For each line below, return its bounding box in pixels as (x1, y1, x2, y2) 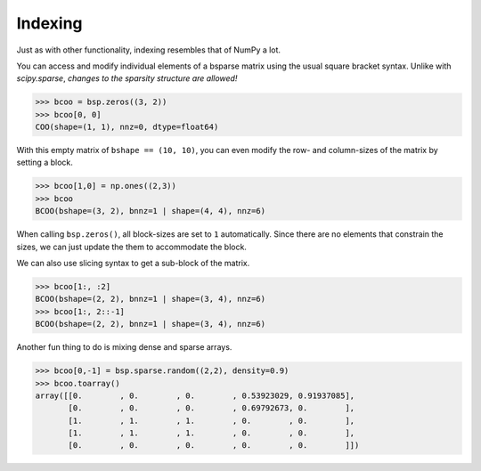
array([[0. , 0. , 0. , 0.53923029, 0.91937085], (35, 390, 355, 401)
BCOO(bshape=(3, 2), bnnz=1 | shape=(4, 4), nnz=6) (35, 206, 266, 216)
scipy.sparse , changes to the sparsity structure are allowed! (16, 73, 238, 84)
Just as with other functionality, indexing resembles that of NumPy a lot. (16, 45, 281, 55)
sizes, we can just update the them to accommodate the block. (16, 241, 247, 252)
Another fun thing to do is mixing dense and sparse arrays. (16, 342, 232, 353)
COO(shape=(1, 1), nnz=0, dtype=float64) (35, 122, 219, 133)
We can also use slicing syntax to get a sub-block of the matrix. (16, 258, 250, 268)
